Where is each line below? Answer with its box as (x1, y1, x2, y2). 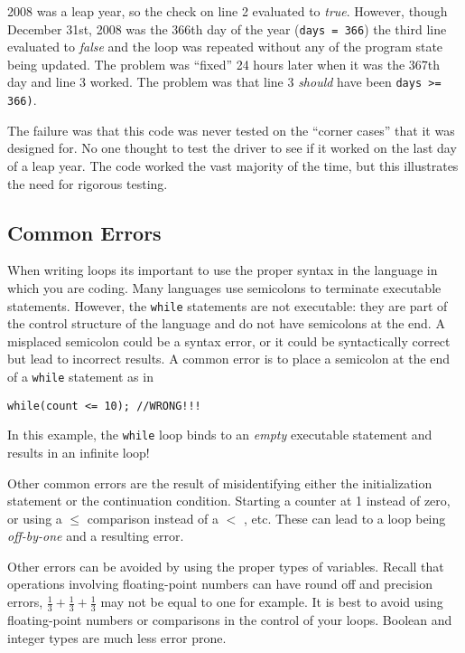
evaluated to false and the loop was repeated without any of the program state (7, 37, 443, 56)
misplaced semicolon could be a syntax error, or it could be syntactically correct (7, 331, 451, 350)
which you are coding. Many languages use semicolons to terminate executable (7, 278, 442, 297)
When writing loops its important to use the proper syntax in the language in (7, 260, 438, 279)
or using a (7, 508, 62, 527)
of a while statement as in (7, 366, 153, 385)
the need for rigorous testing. (7, 174, 168, 193)
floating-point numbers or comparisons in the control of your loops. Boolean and (7, 610, 452, 629)
